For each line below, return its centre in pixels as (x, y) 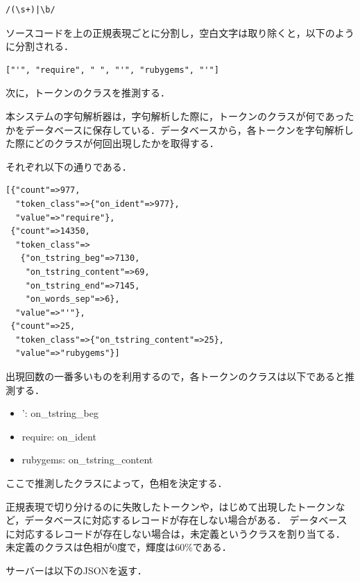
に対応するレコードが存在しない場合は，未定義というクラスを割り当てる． (175, 533)
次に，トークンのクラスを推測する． (88, 93)
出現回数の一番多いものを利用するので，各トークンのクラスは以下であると (175, 376)
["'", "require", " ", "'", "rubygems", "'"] (112, 70)
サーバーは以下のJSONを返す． (76, 570)
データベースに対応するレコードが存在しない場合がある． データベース (186, 520)
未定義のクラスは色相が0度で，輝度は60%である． (119, 547)
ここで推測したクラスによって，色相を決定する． (117, 483)
